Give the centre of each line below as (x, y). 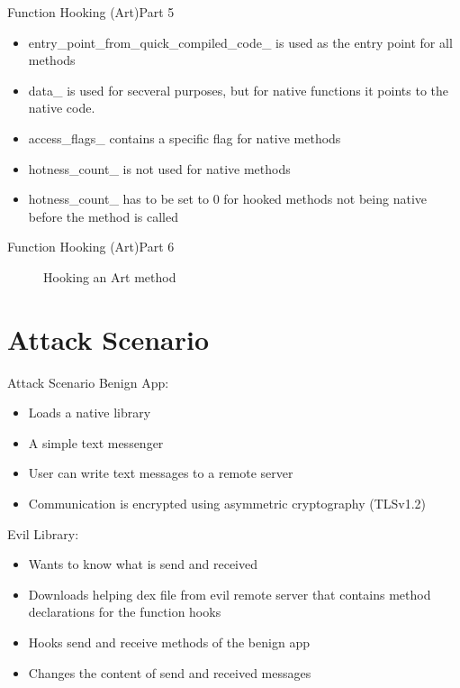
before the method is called (103, 216)
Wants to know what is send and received (143, 564)
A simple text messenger (96, 442)
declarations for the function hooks (125, 612)
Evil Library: (43, 533)
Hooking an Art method (110, 276)
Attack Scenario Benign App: (88, 382)
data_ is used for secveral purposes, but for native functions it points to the (239, 90)
